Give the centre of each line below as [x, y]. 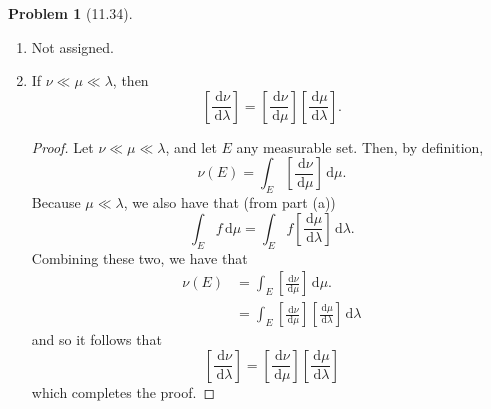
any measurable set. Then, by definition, [360, 146]
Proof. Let [62, 146]
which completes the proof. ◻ [123, 391]
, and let [191, 146]
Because [56, 202]
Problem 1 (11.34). [70, 13]
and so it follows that [96, 339]
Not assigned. [73, 46]
